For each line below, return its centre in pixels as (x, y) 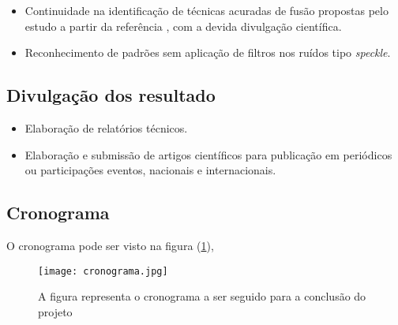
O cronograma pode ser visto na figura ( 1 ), (110, 245)
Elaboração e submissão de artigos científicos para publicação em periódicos (208, 154)
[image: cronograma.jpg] (103, 271)
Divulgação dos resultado (111, 95)
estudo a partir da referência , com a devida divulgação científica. (183, 26)
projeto (55, 311)
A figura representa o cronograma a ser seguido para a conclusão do (202, 296)
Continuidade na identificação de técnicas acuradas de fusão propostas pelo (207, 10)
